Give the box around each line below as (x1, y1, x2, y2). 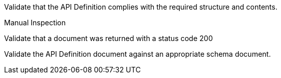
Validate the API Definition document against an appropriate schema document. (4, 50, 271, 58)
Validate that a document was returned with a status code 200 (4, 34, 213, 43)
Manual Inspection (4, 18, 66, 27)
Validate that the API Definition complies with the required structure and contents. (4, 3, 277, 11)
